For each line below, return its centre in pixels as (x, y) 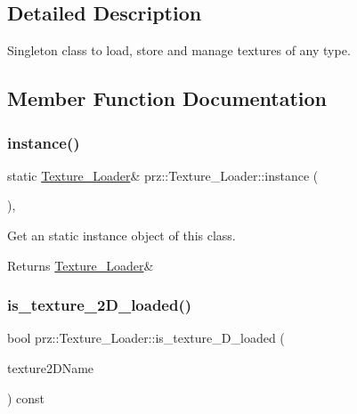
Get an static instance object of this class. (122, 235)
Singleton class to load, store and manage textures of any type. (179, 50)
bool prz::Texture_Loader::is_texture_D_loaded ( (146, 338)
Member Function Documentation (167, 98)
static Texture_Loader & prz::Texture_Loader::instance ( (163, 175)
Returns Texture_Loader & (81, 265)
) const (26, 398)
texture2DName (51, 367)
